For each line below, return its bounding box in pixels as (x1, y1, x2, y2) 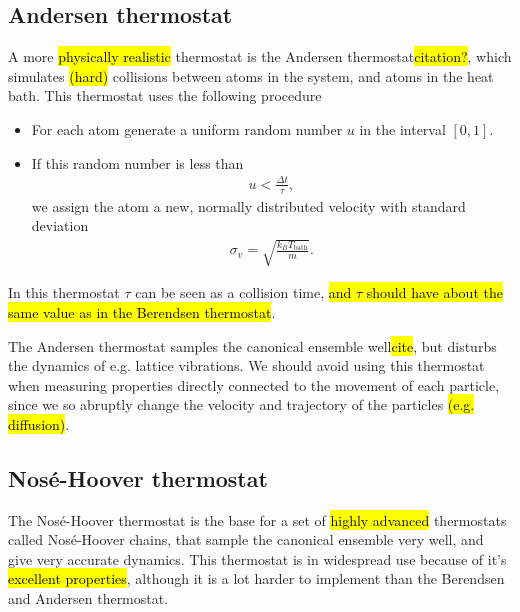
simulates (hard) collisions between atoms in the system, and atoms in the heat (8, 65, 494, 86)
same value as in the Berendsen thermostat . (8, 301, 276, 322)
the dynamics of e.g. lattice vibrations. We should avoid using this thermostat (8, 355, 485, 376)
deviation (31, 215, 89, 236)
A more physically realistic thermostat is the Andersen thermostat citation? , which (8, 46, 512, 67)
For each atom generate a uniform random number (31, 118, 343, 139)
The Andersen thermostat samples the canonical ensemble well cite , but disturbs (8, 335, 497, 356)
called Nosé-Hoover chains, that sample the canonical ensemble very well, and (8, 529, 484, 550)
